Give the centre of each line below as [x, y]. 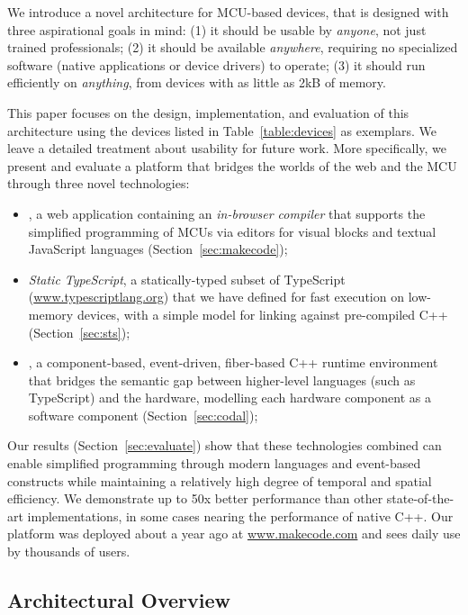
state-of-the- [420, 498]
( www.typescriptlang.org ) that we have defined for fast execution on [216, 297]
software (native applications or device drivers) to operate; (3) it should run [216, 64]
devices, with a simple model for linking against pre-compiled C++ [262, 314]
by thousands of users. [69, 552]
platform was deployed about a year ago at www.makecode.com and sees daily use [234, 534]
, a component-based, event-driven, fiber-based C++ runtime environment [233, 362]
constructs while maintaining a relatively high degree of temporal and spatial [220, 480]
